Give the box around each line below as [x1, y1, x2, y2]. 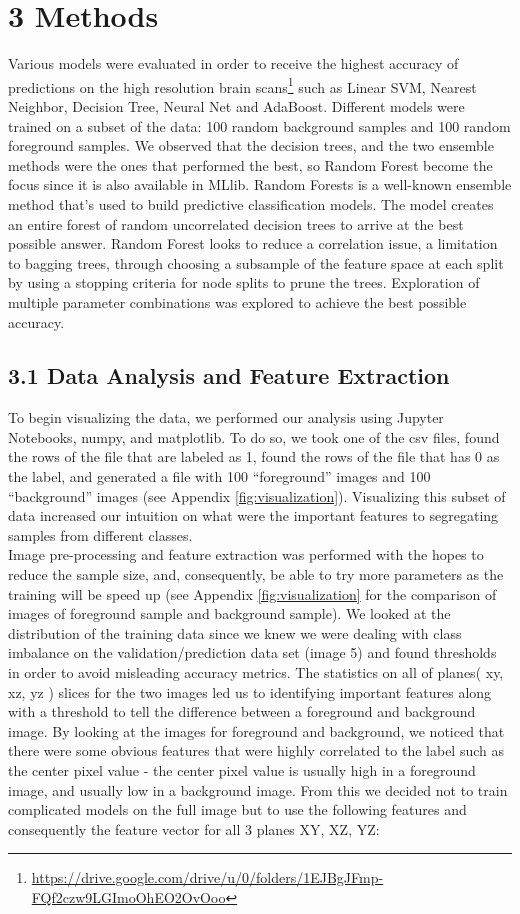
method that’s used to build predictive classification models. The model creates [8, 193, 494, 214]
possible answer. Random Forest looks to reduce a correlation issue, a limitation [8, 233, 498, 254]
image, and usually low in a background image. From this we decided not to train [8, 779, 508, 800]
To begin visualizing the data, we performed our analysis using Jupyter [8, 407, 444, 428]
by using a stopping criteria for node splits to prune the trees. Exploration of [8, 272, 480, 293]
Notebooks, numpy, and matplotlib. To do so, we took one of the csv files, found [8, 426, 500, 447]
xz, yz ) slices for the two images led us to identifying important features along [8, 681, 492, 702]
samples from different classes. [8, 524, 193, 545]
